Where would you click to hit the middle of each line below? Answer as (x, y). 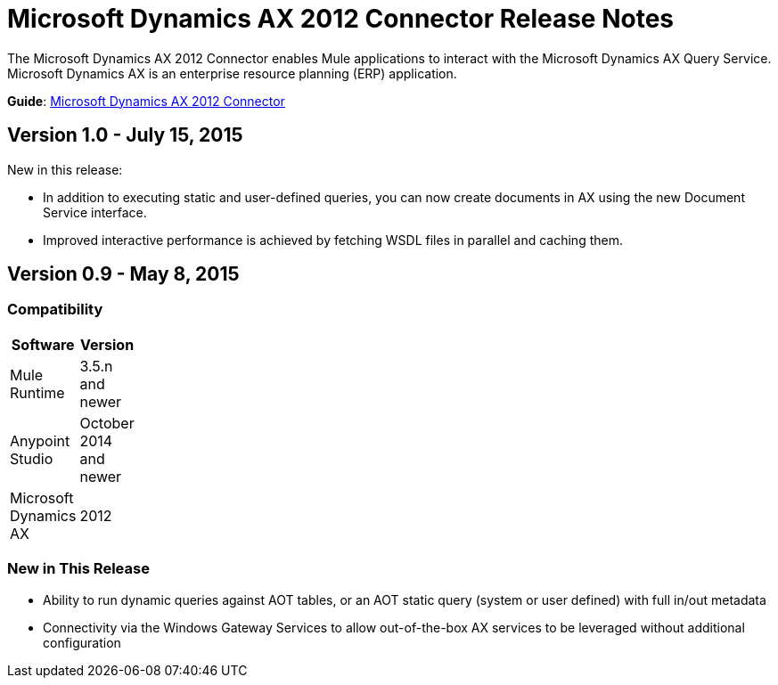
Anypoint (40, 440)
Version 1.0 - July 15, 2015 (125, 135)
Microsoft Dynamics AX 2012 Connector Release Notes (341, 19)
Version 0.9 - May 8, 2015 (123, 274)
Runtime (37, 392)
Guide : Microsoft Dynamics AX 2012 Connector (146, 101)
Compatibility (55, 310)
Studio (32, 458)
